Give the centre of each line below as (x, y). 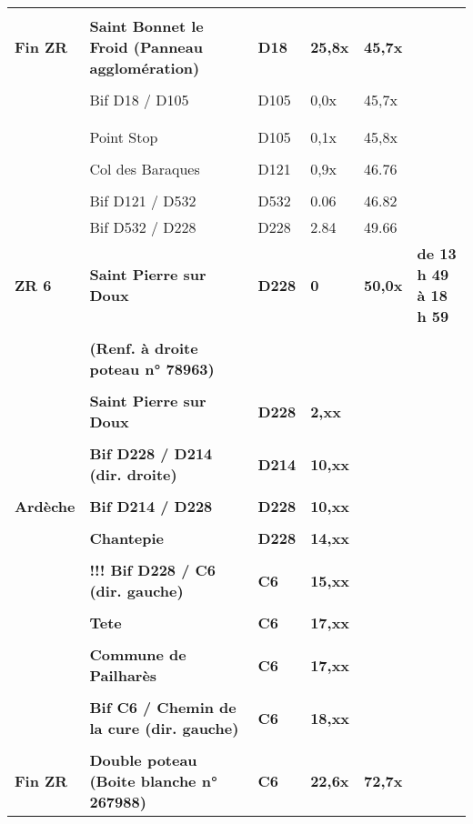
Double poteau (143, 760)
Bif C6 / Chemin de (163, 707)
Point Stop (124, 137)
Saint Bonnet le (146, 26)
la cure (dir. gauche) (164, 728)
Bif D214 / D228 (151, 506)
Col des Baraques (145, 169)
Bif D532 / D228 (143, 227)
